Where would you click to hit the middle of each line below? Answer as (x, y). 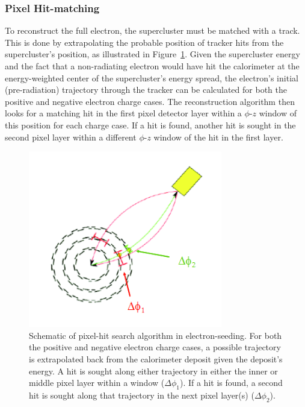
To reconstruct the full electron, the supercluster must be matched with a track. (152, 30)
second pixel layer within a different (71, 137)
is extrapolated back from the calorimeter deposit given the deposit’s (156, 358)
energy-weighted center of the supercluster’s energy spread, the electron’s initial (152, 77)
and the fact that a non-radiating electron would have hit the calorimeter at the (152, 66)
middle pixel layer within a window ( (97, 383)
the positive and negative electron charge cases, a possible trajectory (155, 347)
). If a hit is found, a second (231, 383)
